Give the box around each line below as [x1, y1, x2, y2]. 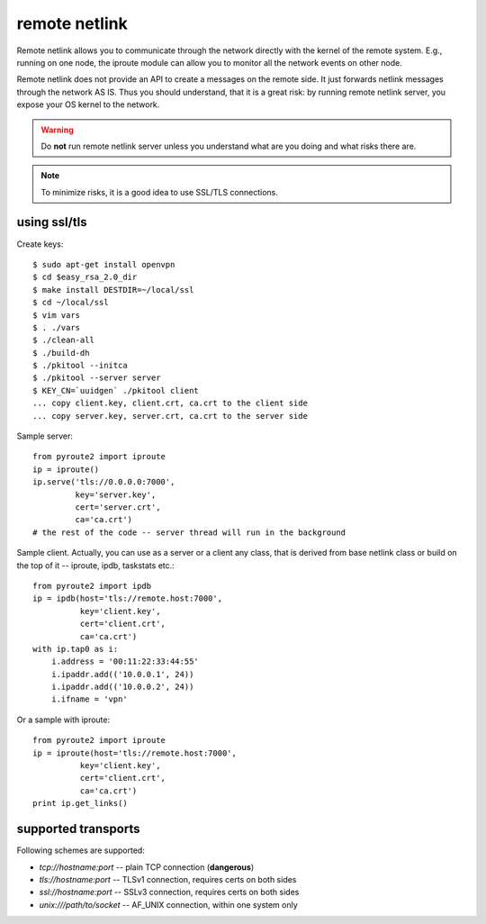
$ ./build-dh [32, 348, 90, 358]
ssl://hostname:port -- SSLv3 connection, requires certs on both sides [39, 887, 300, 898]
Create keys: [16, 239, 64, 249]
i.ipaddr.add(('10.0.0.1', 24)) [50, 669, 194, 679]
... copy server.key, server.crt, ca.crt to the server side [32, 411, 308, 421]
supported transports [16, 821, 140, 837]
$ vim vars [32, 310, 81, 320]
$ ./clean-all [32, 335, 94, 346]
